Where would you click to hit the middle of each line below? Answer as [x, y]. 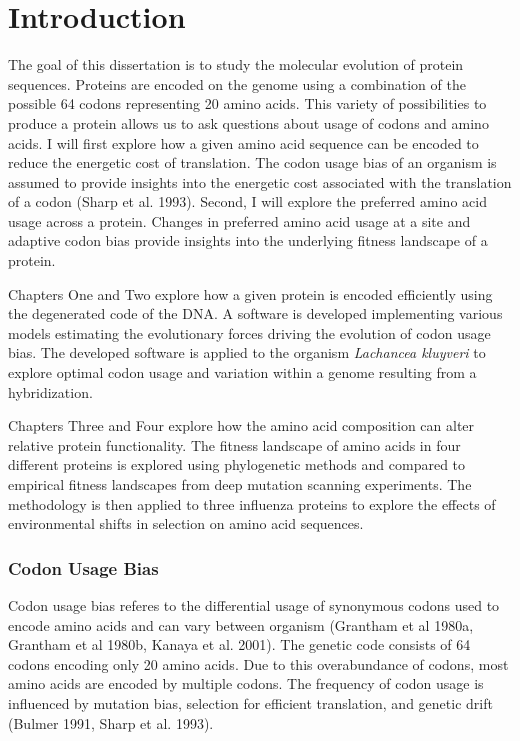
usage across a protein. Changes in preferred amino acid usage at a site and [239, 220]
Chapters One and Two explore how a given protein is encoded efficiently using [250, 293]
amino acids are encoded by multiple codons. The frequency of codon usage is [246, 683]
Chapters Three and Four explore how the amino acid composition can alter [241, 425]
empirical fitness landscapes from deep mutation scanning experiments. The [240, 484]
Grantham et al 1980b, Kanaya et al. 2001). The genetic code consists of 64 [239, 644]
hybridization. [50, 391]
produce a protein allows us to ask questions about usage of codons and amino [248, 122]
